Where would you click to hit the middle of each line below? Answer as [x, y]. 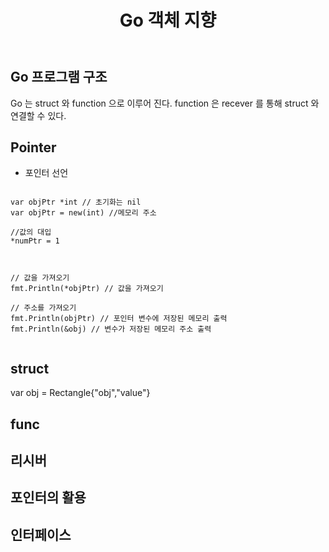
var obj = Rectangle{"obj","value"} [80, 393]
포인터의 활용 [48, 497]
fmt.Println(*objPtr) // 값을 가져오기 [87, 289]
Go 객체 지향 [168, 20]
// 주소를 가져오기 [43, 308]
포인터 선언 [46, 173]
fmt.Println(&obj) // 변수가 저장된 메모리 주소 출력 [111, 329]
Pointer [33, 147]
